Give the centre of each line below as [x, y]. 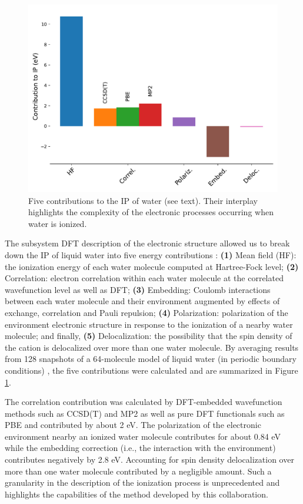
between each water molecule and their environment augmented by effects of [142, 301]
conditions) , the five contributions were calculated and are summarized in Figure [151, 370]
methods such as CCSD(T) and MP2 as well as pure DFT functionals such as [145, 413]
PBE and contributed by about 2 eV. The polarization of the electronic [133, 425]
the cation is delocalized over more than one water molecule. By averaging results [152, 347]
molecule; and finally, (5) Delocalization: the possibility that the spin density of [149, 336]
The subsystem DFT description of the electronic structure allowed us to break [147, 243]
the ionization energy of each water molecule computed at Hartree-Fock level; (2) [152, 266]
